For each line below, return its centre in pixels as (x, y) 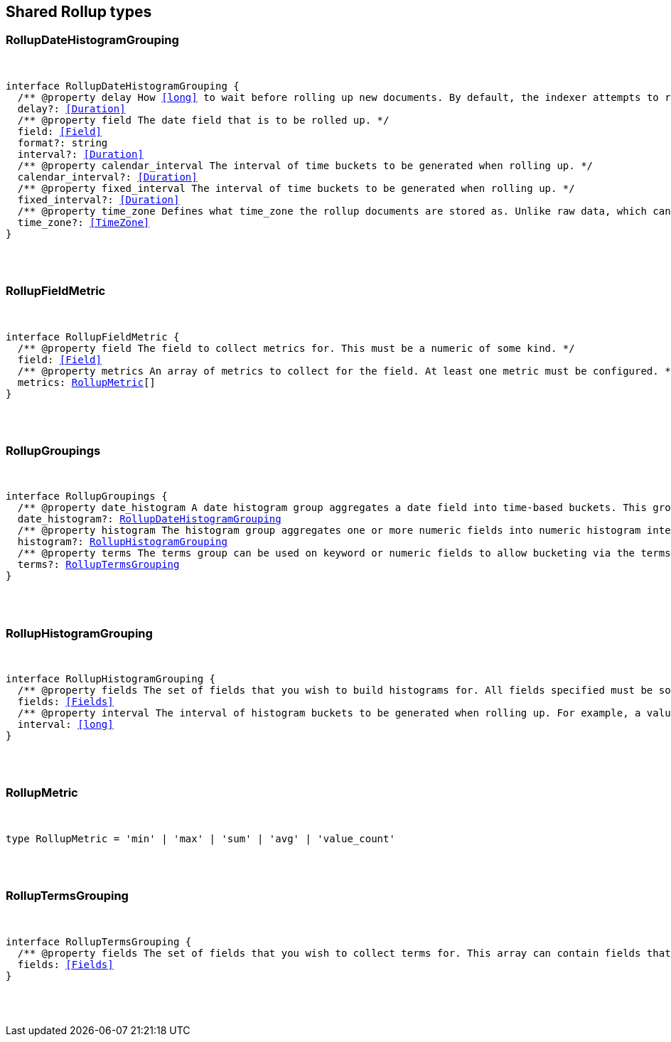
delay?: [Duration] (71, 108)
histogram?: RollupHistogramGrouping (122, 542)
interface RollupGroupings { (87, 496)
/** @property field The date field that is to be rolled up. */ (203, 120)
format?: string (63, 143)
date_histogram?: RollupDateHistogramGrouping (149, 519)
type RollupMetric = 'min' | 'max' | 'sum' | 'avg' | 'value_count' (200, 838)
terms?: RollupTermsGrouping (98, 565)
